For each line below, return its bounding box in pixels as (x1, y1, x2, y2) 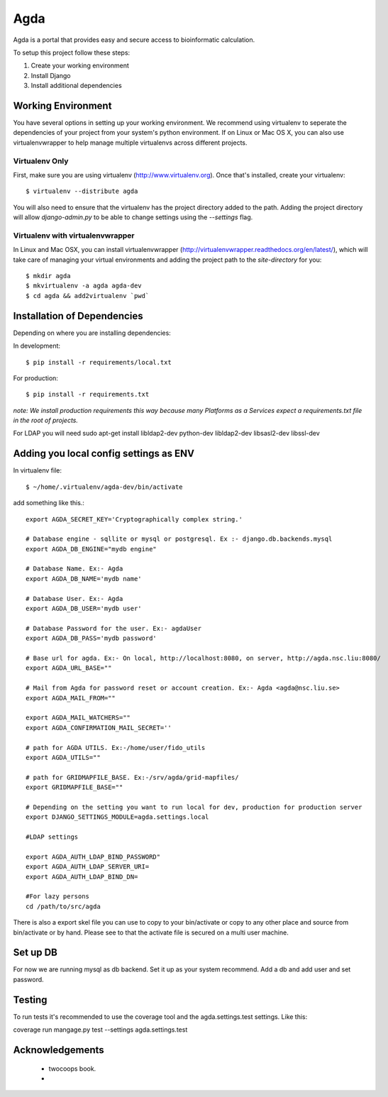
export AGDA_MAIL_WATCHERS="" (26, 714, 131, 722)
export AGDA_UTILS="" (26, 753, 101, 761)
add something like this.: (13, 499, 85, 507)
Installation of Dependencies (13, 309, 143, 322)
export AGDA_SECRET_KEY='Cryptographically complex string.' (26, 515, 243, 523)
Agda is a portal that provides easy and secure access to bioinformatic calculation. (13, 35, 255, 44)
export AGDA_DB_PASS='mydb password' (26, 634, 157, 642)
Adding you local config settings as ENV (13, 448, 195, 460)
